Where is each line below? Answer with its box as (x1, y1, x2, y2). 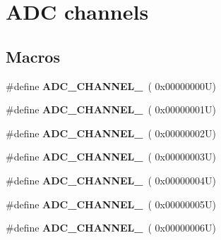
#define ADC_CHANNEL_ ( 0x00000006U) (6, 220, 216, 235)
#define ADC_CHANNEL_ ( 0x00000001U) (6, 102, 216, 117)
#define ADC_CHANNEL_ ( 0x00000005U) (6, 196, 216, 211)
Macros (6, 45, 60, 67)
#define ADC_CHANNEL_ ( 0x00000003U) (6, 149, 216, 164)
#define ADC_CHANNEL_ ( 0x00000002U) (6, 125, 216, 140)
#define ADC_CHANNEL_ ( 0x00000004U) (6, 172, 216, 187)
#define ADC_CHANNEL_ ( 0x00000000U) (6, 78, 216, 93)
